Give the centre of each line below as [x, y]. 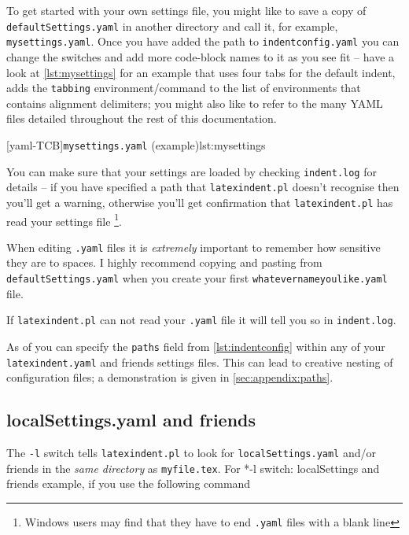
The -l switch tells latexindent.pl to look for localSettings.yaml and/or [191, 453]
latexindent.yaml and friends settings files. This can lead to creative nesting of [200, 362]
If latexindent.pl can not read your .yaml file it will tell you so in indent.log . [201, 320]
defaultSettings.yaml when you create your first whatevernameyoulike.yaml [197, 278]
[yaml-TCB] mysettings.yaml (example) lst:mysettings [136, 144]
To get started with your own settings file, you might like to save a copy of [186, 10]
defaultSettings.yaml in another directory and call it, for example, [172, 26]
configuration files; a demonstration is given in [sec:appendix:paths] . [170, 377]
